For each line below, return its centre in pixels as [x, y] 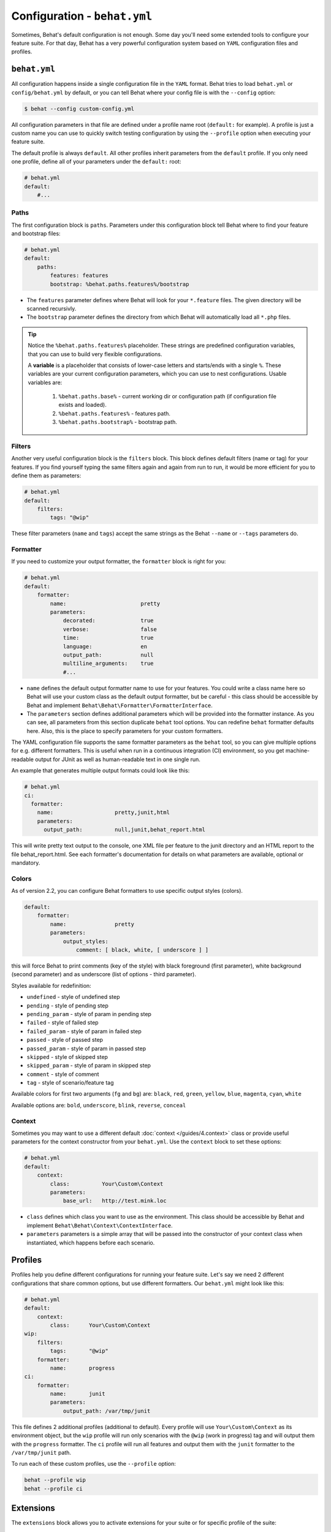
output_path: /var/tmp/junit [107, 1411]
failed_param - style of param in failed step [84, 1031]
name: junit [78, 1394]
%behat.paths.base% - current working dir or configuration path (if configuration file [168, 396]
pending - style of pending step [67, 1006]
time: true [108, 638]
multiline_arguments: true [108, 664]
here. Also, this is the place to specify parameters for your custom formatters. [125, 731]
